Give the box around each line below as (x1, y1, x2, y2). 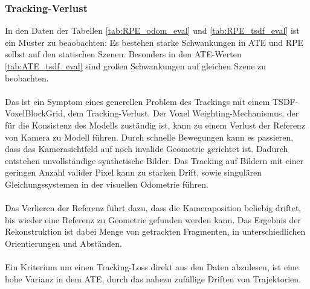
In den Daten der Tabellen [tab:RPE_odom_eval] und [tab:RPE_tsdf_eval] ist (5, 24, 300, 37)
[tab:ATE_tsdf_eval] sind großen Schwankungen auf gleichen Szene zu (5, 60, 266, 72)
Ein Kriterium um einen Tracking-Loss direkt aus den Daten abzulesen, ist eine (5, 261, 299, 273)
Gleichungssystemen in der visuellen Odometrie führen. (5, 177, 208, 190)
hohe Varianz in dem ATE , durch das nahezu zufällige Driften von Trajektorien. (5, 272, 301, 285)
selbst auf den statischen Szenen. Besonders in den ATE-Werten (5, 48, 242, 60)
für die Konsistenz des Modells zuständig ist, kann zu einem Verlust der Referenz (5, 118, 306, 131)
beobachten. (5, 71, 49, 84)
